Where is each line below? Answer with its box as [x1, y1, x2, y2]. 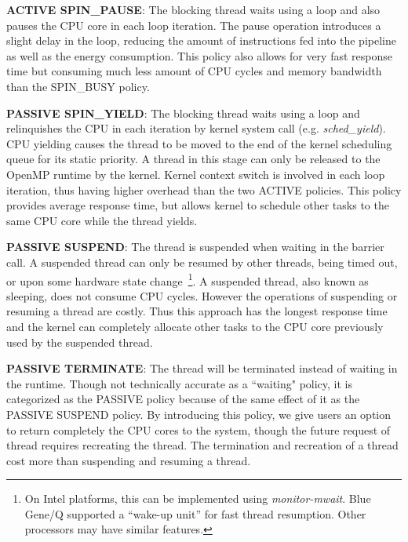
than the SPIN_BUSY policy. [6, 78, 150, 94]
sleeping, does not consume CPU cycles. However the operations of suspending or [6, 287, 398, 304]
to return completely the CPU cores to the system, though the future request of [6, 421, 391, 438]
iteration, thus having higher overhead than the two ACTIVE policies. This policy [6, 181, 402, 198]
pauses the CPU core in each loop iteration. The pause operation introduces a [6, 16, 381, 33]
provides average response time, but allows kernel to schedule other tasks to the [6, 197, 389, 213]
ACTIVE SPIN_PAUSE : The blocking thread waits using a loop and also [6, 2, 381, 17]
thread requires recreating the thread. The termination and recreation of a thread [6, 437, 399, 453]
